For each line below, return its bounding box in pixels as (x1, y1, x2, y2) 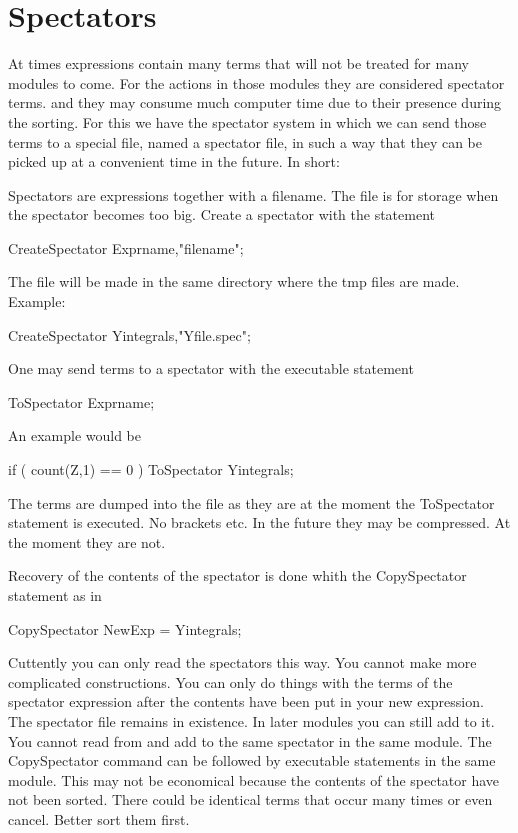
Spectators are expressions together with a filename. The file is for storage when (8, 184, 499, 205)
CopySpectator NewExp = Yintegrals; (8, 618, 242, 639)
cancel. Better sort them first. (8, 808, 190, 829)
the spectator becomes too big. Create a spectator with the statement (8, 204, 435, 225)
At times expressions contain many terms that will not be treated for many (8, 53, 469, 74)
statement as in (8, 585, 102, 605)
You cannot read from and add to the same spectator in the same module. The (8, 730, 492, 751)
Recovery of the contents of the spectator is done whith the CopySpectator (8, 565, 467, 586)
